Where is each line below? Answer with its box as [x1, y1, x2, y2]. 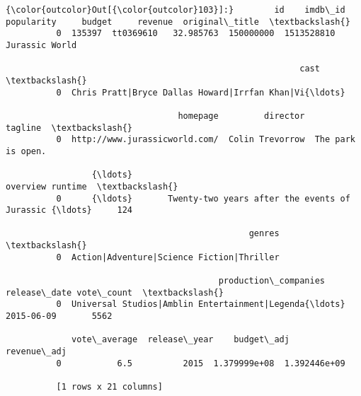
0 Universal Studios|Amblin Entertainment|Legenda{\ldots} [56, 299, 345, 310]
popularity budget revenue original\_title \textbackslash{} [6, 16, 350, 27]
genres [248, 228, 280, 239]
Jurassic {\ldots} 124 [6, 205, 132, 216]
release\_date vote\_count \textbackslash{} [6, 287, 224, 298]
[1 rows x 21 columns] [56, 382, 163, 392]
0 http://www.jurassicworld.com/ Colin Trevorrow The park [56, 134, 355, 145]
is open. [6, 146, 47, 156]
